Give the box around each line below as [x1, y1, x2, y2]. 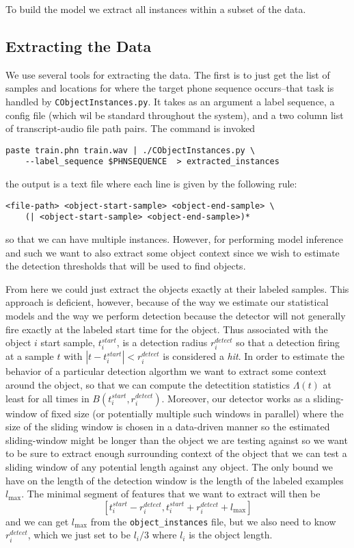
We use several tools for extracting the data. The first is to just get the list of [5, 67, 330, 81]
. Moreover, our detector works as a [161, 391, 310, 405]
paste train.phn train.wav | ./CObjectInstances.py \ [5, 145, 256, 155]
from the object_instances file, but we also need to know [90, 514, 336, 528]
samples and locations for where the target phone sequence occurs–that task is [5, 81, 334, 95]
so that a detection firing [236, 335, 340, 350]
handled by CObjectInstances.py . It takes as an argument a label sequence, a [5, 94, 335, 108]
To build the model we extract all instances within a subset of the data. [5, 2, 306, 16]
